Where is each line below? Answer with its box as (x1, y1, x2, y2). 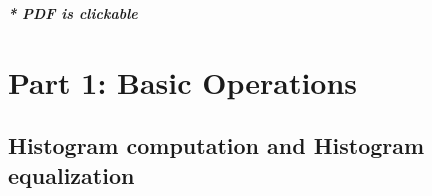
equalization (8, 159, 135, 190)
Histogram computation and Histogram (8, 130, 425, 161)
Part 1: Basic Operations (8, 61, 358, 102)
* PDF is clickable (8, 3, 138, 23)
